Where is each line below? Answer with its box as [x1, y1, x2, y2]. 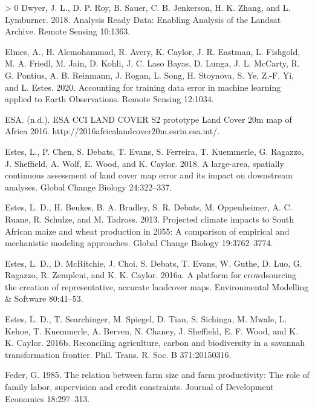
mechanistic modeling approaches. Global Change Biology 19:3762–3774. [5, 236, 273, 249]
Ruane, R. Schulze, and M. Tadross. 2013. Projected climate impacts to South [5, 212, 294, 225]
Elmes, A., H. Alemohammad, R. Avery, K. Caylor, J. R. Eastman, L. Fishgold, [5, 45, 300, 57]
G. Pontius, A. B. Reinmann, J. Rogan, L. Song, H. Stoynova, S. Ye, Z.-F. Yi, [5, 68, 294, 81]
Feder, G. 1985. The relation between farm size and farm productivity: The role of [5, 368, 310, 381]
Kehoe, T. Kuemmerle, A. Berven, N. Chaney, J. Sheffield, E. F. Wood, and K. [5, 324, 299, 337]
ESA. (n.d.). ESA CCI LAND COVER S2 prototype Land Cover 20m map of [5, 112, 292, 125]
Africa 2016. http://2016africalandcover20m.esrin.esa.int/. [5, 125, 220, 137]
